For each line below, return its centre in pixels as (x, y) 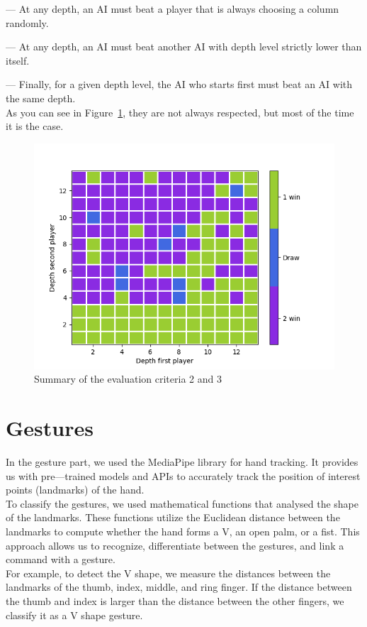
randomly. (27, 22)
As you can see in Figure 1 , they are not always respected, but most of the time (180, 112)
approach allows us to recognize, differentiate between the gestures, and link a (175, 545)
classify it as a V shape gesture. (74, 615)
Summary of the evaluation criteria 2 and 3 (128, 379)
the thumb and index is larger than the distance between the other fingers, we (175, 601)
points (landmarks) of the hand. (75, 490)
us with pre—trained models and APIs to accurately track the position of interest (183, 475)
